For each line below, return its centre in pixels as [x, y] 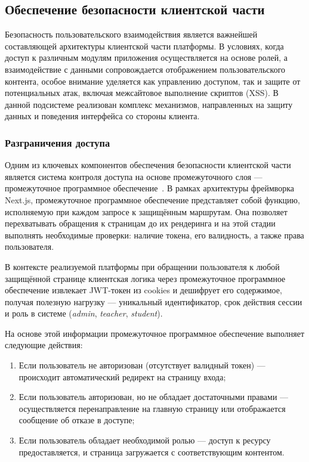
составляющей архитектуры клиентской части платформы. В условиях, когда [144, 46]
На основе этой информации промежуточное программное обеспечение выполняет [155, 333]
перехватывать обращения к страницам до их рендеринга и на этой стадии [140, 223]
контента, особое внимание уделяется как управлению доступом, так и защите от [153, 81]
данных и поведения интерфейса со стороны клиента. [102, 116]
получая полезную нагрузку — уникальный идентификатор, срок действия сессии [154, 301]
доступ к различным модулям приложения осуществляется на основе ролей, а [146, 58]
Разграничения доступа [58, 142]
